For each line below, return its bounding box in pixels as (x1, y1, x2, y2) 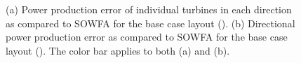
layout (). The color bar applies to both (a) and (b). (6, 43, 230, 57)
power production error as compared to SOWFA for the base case (6, 29, 288, 44)
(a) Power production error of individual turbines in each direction (6, 2, 292, 16)
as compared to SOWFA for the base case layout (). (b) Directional (6, 15, 295, 30)
